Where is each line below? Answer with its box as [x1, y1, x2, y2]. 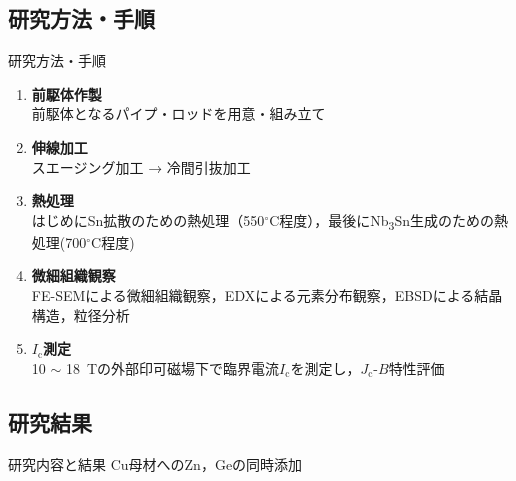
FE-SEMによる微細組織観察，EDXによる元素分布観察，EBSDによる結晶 [31, 285, 503, 306]
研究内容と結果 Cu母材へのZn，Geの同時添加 [8, 453, 303, 474]
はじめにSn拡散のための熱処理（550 [31, 209, 265, 230]
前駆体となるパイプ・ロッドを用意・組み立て [31, 103, 326, 124]
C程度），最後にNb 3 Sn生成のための [269, 209, 495, 233]
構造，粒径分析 [31, 304, 130, 325]
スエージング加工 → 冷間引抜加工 [31, 156, 251, 177]
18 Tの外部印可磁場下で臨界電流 [65, 357, 280, 378]
